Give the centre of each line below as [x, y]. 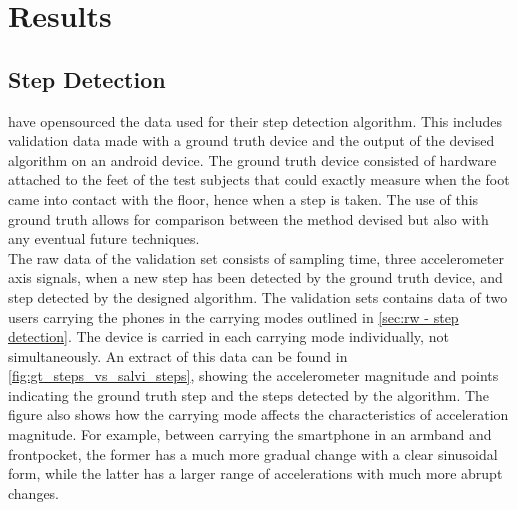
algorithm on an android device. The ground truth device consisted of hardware [252, 159]
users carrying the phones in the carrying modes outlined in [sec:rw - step [233, 316]
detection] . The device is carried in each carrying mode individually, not [228, 336]
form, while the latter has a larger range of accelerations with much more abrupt [255, 473]
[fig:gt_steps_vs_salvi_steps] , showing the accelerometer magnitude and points [253, 375]
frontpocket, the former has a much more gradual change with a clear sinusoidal [253, 453]
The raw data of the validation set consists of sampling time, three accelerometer [256, 257]
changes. [34, 492]
